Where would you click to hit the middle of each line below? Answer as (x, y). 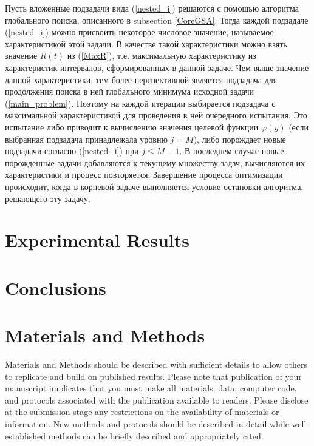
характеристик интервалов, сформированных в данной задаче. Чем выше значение (157, 67)
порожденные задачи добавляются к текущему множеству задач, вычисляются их (155, 162)
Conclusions (56, 287)
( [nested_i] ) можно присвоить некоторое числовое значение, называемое (139, 32)
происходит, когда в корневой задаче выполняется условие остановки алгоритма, (154, 186)
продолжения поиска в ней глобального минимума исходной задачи (130, 91)
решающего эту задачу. (48, 198)
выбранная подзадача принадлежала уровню (86, 139)
